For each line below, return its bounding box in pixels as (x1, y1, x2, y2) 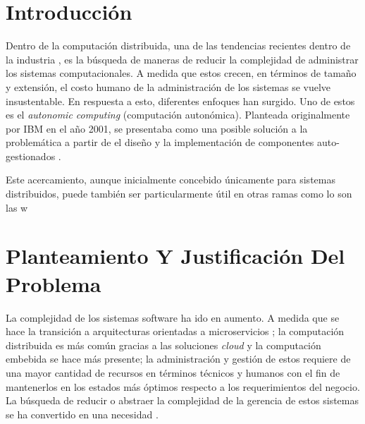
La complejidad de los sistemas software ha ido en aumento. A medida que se (6, 310, 340, 325)
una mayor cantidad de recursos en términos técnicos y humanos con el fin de (6, 365, 340, 380)
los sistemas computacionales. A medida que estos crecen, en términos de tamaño (6, 66, 357, 80)
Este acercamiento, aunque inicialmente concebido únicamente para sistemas (6, 172, 335, 187)
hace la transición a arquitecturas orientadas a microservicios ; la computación (6, 324, 345, 339)
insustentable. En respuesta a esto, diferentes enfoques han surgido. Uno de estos (6, 93, 355, 108)
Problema (6, 269, 101, 298)
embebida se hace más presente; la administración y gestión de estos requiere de (6, 351, 351, 366)
